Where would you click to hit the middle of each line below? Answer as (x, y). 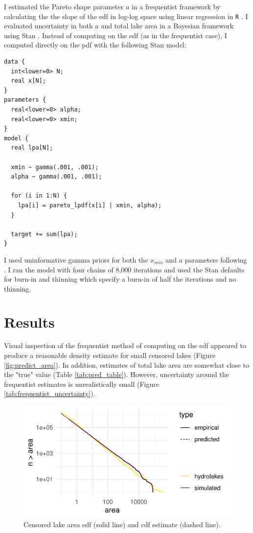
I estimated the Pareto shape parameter (64, 6)
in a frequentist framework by (176, 6)
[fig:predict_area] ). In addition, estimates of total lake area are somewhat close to (126, 365)
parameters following (216, 259)
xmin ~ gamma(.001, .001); (55, 167)
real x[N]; (28, 81)
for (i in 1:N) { (39, 196)
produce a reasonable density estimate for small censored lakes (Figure (110, 355)
